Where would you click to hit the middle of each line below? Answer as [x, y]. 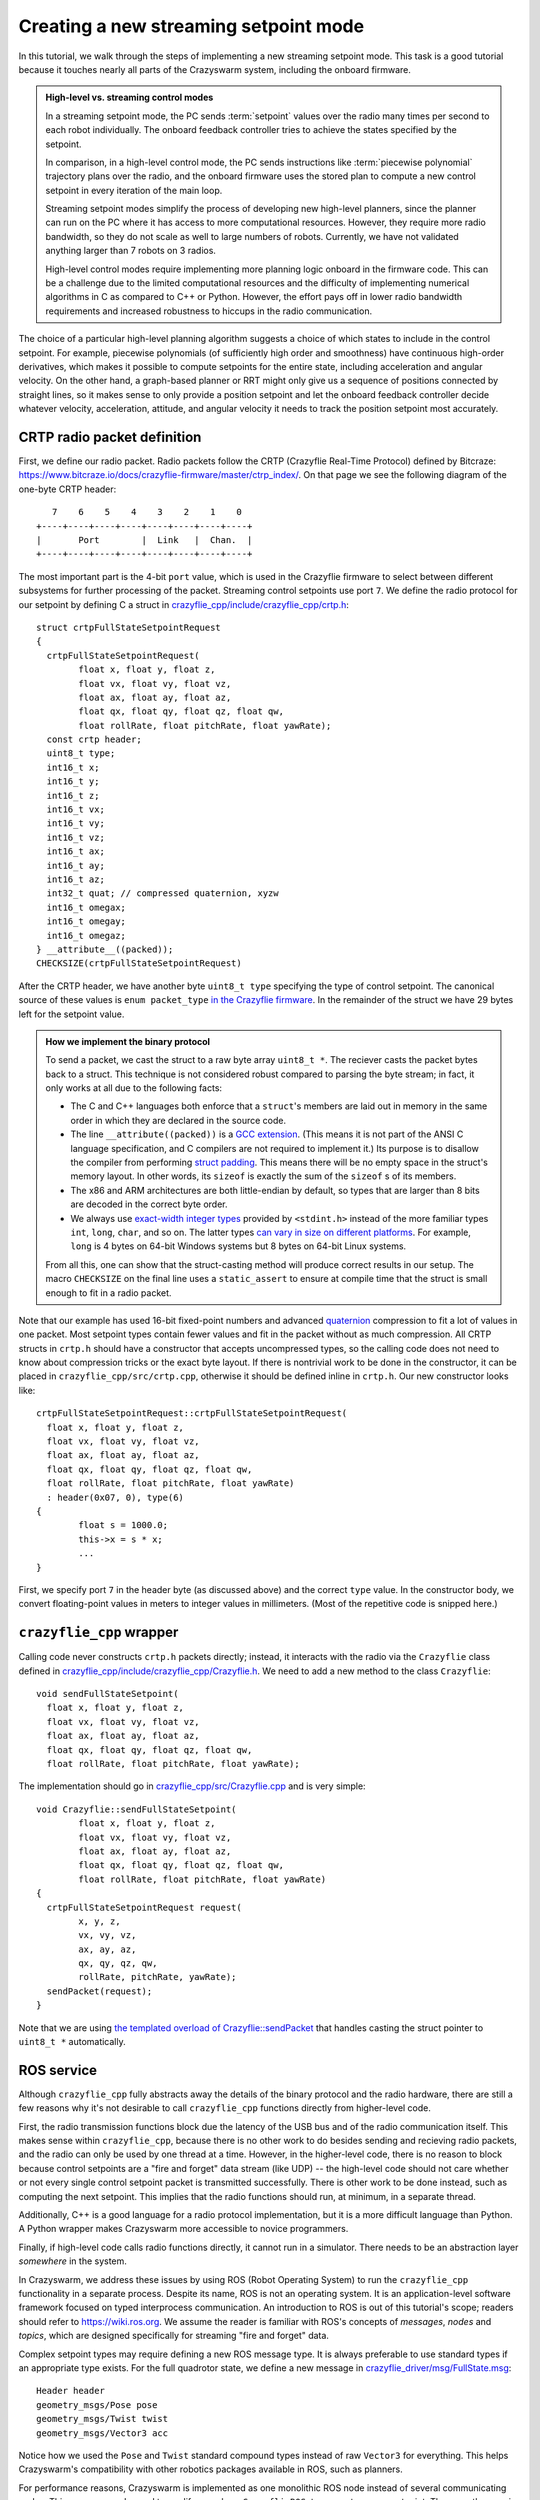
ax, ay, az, [107, 1949]
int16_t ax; [75, 851]
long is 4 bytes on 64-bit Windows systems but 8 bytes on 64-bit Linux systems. [238, 1246]
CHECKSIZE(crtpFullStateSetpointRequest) [139, 963]
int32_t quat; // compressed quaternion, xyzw [162, 893]
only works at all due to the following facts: [134, 1088]
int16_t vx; [75, 809]
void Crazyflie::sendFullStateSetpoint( [136, 1809]
